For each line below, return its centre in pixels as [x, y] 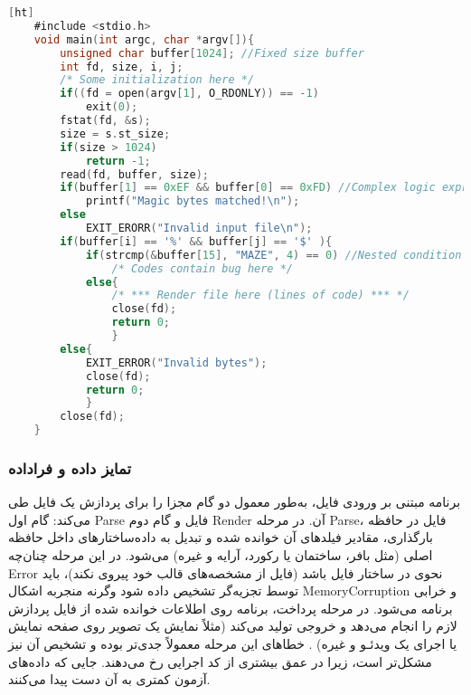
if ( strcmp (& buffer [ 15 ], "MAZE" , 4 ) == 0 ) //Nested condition [273, 255]
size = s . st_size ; [115, 133]
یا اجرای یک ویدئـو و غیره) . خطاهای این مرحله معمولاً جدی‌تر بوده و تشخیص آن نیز [233, 643]
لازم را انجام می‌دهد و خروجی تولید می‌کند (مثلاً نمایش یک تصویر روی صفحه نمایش [233, 626]
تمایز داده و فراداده [70, 467]
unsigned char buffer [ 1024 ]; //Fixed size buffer [212, 53]
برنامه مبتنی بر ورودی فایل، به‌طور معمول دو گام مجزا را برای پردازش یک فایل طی [235, 502]
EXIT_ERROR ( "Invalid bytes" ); [176, 362]
